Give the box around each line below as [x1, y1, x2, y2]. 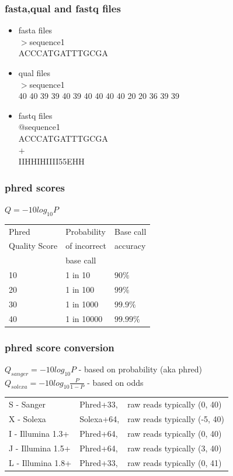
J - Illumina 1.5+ [9, 441, 71, 454]
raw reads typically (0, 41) [127, 456, 222, 468]
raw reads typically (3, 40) [127, 441, 222, 454]
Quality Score [9, 239, 58, 252]
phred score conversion [5, 340, 114, 354]
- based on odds [87, 376, 144, 388]
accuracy [114, 239, 146, 252]
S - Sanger [9, 398, 46, 410]
